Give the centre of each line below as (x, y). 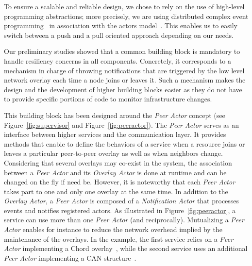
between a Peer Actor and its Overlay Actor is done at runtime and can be (115, 172)
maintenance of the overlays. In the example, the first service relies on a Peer (119, 239)
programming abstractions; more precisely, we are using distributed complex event (126, 16)
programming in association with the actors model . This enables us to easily (121, 25)
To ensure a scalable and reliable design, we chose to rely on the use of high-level (124, 6)
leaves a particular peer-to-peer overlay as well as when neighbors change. (113, 153)
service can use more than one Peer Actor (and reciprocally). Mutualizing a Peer (124, 220)
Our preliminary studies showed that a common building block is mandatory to (122, 51)
